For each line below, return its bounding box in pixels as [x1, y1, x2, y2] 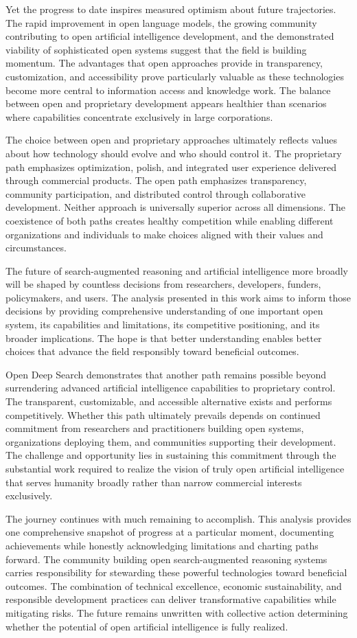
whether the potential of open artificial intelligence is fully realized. [5, 619, 288, 633]
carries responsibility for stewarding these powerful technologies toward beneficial [5, 565, 347, 580]
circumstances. [5, 240, 67, 255]
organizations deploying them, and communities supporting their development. [5, 434, 336, 448]
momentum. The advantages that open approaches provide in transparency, [5, 56, 323, 70]
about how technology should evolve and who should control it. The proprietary [5, 146, 342, 160]
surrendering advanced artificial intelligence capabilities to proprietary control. [5, 380, 336, 395]
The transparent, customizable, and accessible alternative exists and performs [5, 394, 332, 409]
